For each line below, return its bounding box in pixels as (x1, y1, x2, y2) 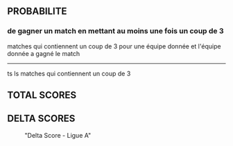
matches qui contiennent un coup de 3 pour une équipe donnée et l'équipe (7, 42, 221, 51)
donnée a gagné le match (7, 49, 80, 57)
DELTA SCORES (7, 113, 76, 125)
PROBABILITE (7, 6, 67, 17)
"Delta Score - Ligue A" (24, 131, 92, 139)
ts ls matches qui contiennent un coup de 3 (7, 69, 131, 77)
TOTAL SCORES (7, 89, 77, 101)
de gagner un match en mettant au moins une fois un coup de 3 (7, 26, 224, 36)
